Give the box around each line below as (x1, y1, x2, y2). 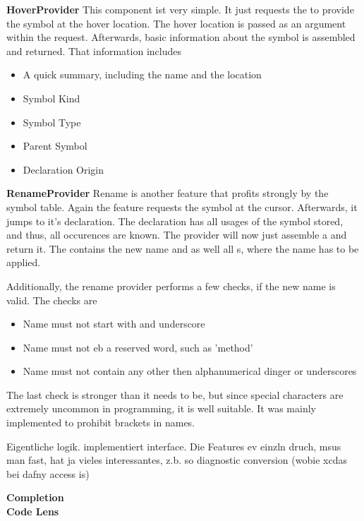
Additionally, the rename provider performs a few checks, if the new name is (6, 278, 336, 293)
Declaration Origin (23, 162, 104, 176)
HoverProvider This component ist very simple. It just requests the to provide (6, 2, 354, 16)
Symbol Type (23, 114, 81, 129)
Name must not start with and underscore (23, 316, 205, 331)
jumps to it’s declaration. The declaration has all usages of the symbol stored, (6, 213, 344, 228)
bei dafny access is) (6, 466, 90, 481)
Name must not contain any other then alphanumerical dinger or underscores (23, 364, 357, 378)
